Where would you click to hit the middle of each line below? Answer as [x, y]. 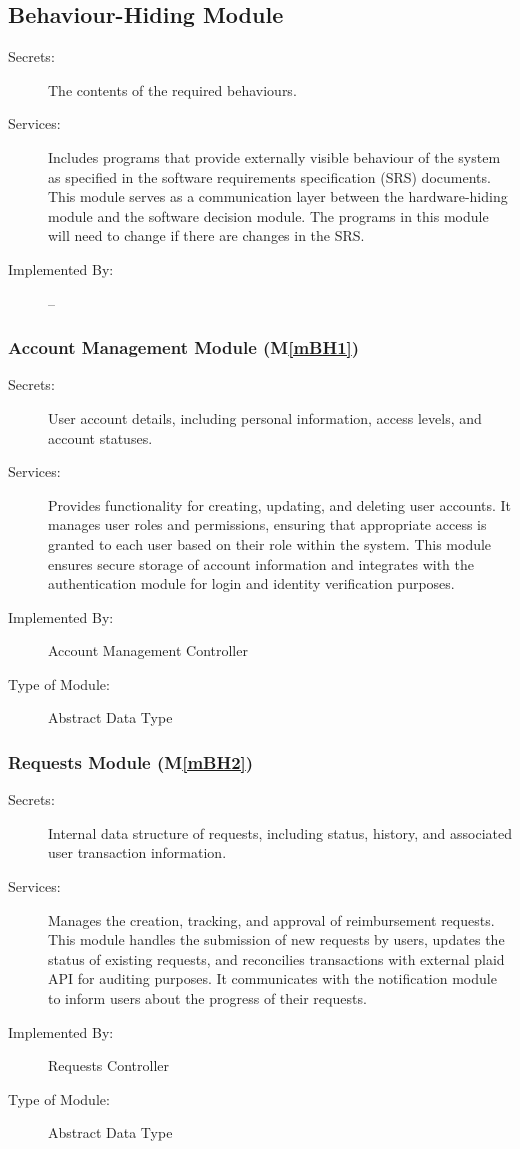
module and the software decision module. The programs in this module [268, 215]
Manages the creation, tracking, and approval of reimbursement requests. [271, 919]
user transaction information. [137, 852]
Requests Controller [108, 1065]
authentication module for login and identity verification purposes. [251, 583]
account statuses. [100, 437]
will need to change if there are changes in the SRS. [206, 235]
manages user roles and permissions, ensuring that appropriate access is [267, 524]
